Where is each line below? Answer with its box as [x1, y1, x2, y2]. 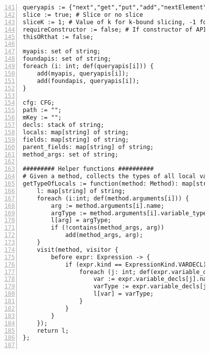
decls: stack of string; [23, 121, 104, 128]
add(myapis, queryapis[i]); [37, 70, 129, 77]
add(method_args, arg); [65, 232, 143, 239]
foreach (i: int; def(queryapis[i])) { [23, 63, 154, 70]
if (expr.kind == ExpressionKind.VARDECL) [65, 261, 207, 268]
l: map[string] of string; [37, 187, 125, 195]
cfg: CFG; [23, 99, 55, 107]
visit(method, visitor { [37, 246, 119, 253]
